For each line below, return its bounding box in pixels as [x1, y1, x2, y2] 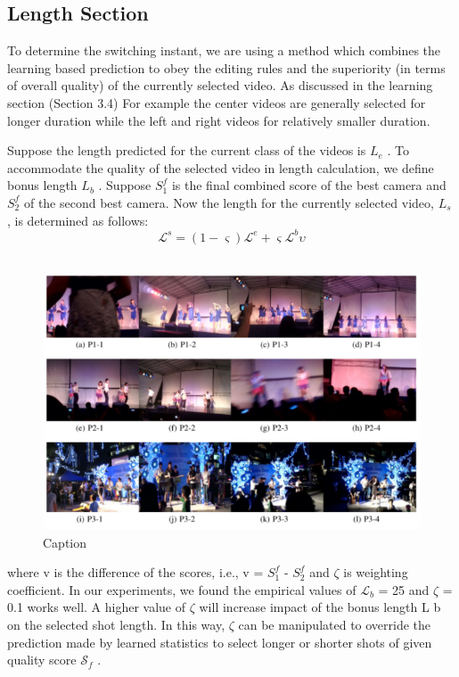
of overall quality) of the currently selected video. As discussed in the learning [7, 76, 433, 95]
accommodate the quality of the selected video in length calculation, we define [7, 158, 434, 177]
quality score [7, 650, 77, 669]
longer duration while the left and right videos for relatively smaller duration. [7, 111, 430, 129]
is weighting [343, 563, 408, 582]
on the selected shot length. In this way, [7, 615, 225, 634]
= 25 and [378, 580, 430, 599]
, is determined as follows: [7, 211, 149, 229]
